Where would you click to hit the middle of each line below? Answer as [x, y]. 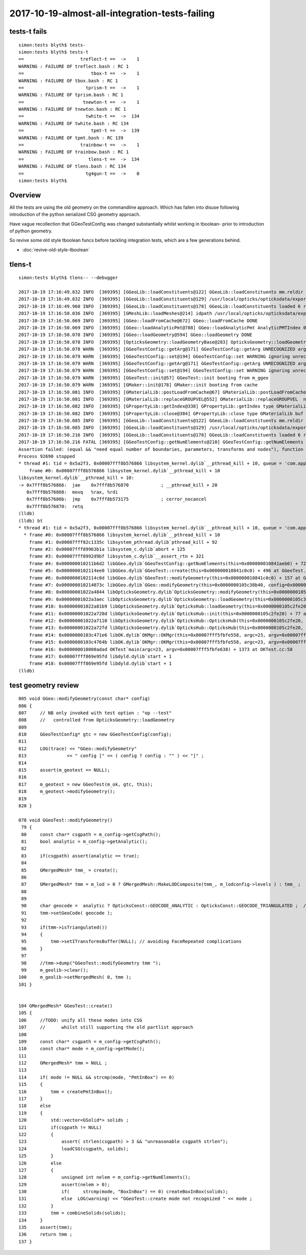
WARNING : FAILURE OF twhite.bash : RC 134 [74, 123]
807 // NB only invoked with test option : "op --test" [95, 713]
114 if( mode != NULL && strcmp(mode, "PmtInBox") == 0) [96, 1077]
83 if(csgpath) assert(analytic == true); [80, 856]
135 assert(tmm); [45, 1227]
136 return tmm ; [45, 1235]
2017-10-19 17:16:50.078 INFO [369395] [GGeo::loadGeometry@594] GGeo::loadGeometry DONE [135, 335]
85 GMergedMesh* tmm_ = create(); [70, 870]
